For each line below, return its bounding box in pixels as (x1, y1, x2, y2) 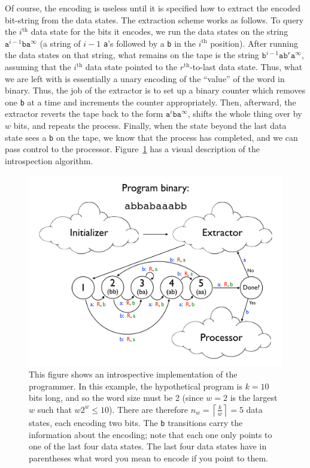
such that (37, 403, 72, 415)
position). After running (210, 37, 299, 49)
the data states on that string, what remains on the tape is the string (5, 49, 259, 61)
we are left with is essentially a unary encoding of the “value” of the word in (5, 72, 285, 84)
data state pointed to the (85, 61, 178, 73)
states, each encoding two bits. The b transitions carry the (29, 416, 243, 428)
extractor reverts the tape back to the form (5, 107, 163, 120)
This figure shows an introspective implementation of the (29, 368, 238, 381)
